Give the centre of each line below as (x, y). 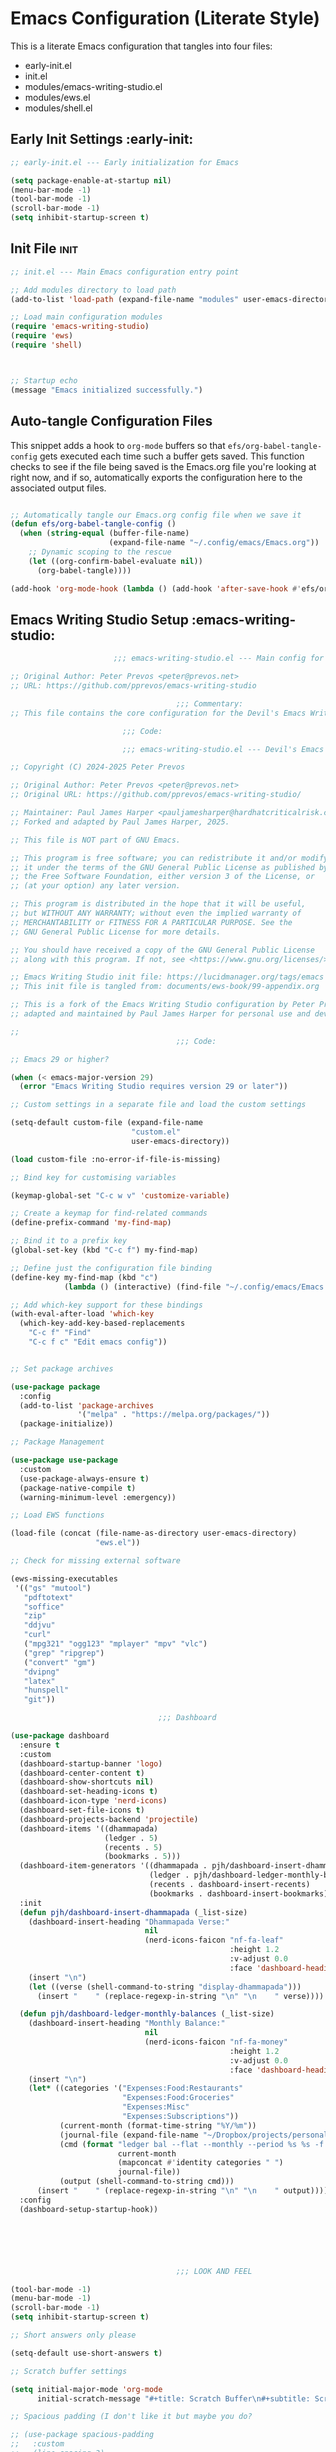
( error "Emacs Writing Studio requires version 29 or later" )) (153, 1087)
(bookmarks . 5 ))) (143, 1857)
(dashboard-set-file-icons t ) (82, 1810)
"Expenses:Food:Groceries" (178, 2098)
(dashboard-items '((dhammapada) (89, 1828)
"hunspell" (46, 1690)
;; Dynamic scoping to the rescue (100, 552)
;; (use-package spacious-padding (82, 2435)
